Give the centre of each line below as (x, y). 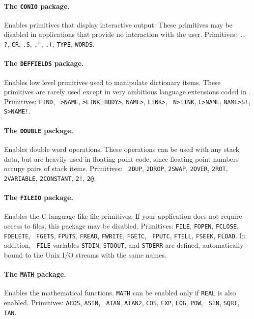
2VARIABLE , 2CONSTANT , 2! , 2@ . (50, 178)
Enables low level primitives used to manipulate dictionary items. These (112, 82)
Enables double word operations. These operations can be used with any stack (122, 149)
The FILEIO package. (39, 197)
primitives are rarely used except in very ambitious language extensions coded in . (127, 92)
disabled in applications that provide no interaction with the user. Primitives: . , (125, 34)
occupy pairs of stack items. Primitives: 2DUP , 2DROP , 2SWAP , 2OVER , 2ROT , (116, 168)
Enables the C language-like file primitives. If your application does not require (123, 216)
